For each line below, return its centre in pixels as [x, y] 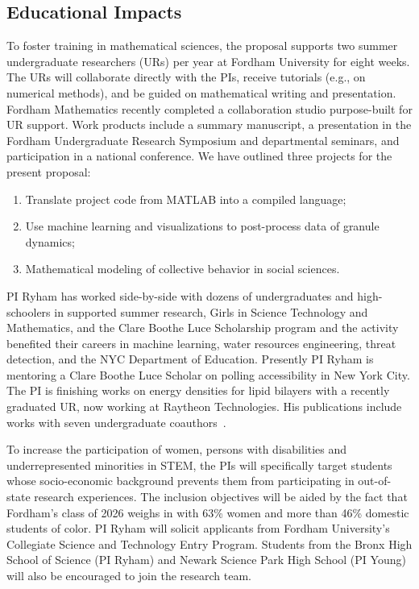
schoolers [29, 311]
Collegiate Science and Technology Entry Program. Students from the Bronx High [209, 543]
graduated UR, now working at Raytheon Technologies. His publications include [204, 406]
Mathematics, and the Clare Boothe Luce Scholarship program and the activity [203, 328]
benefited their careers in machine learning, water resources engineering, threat [201, 343]
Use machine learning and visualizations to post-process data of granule [202, 226]
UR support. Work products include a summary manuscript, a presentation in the [209, 124]
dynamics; [50, 241]
